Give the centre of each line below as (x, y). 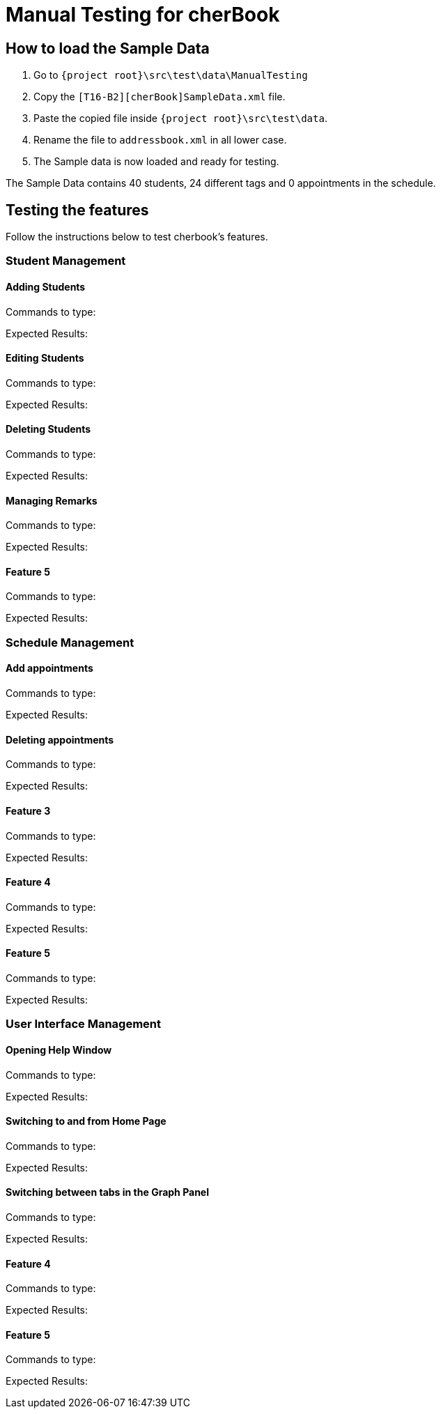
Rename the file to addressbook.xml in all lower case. (160, 140)
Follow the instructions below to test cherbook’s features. (137, 237)
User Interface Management (84, 1024)
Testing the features (77, 210)
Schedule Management (70, 642)
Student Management (66, 261)
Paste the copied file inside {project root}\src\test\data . (180, 118)
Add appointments (49, 668)
